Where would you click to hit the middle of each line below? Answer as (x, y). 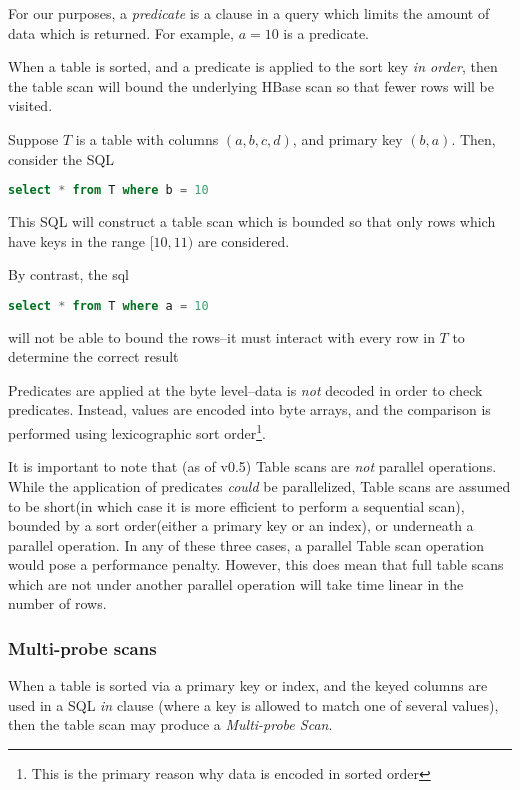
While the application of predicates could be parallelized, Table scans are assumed (259, 485)
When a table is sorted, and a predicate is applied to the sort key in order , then (253, 66)
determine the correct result (93, 356)
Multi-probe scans (82, 647)
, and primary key (347, 138)
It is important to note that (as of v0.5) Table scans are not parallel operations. (252, 466)
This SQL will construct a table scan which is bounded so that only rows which (252, 221)
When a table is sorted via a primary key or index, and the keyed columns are (248, 685)
